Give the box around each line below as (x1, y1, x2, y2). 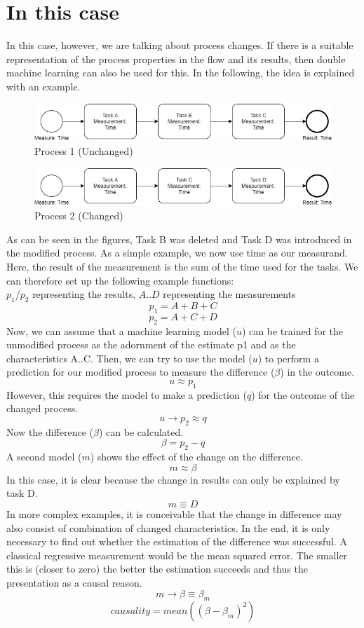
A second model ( (6, 449, 82, 464)
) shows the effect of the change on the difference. (90, 449, 303, 464)
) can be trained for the (242, 323, 343, 338)
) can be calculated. (99, 424, 184, 439)
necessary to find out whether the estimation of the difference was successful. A (6, 534, 347, 549)
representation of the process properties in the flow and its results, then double (6, 51, 346, 66)
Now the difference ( (6, 424, 94, 439)
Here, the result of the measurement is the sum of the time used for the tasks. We (6, 259, 358, 274)
